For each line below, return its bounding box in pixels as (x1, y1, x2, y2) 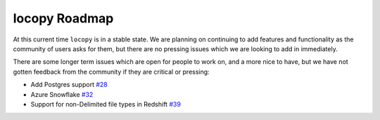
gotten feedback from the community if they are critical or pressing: (13, 67, 210, 76)
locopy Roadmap (13, 11, 114, 26)
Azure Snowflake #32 (30, 90, 94, 98)
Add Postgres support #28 (30, 81, 108, 89)
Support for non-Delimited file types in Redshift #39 (30, 100, 181, 108)
